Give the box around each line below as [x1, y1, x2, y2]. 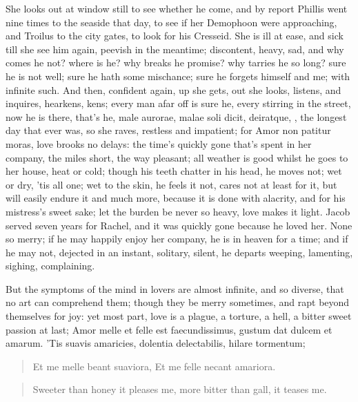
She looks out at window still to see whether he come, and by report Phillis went [6, 1, 348, 15]
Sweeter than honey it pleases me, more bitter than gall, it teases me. [32, 382, 327, 396]
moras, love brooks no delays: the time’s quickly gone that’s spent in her [6, 136, 312, 151]
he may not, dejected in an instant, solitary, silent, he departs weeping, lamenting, [6, 245, 353, 259]
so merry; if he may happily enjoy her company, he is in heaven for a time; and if [6, 231, 348, 246]
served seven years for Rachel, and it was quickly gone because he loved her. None [6, 218, 352, 232]
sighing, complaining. [6, 258, 95, 273]
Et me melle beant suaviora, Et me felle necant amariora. [32, 358, 276, 373]
